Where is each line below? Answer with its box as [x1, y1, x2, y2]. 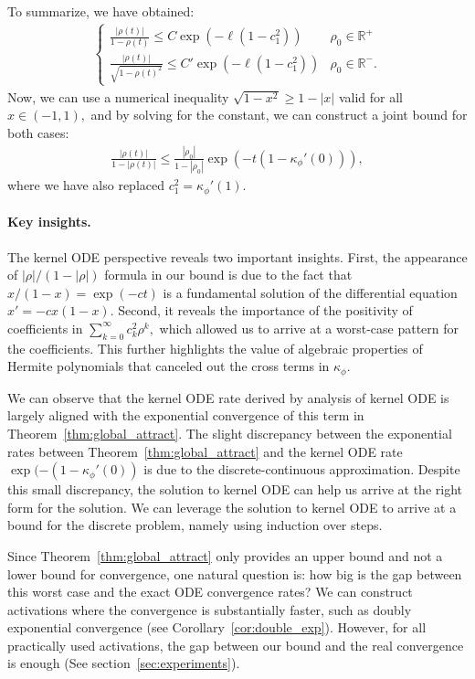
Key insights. [7, 212, 91, 231]
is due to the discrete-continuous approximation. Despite [143, 460, 460, 479]
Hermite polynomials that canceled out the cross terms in [7, 356, 330, 376]
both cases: [7, 123, 69, 143]
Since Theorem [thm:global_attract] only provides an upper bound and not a [7, 546, 443, 565]
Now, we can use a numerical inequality [7, 87, 229, 106]
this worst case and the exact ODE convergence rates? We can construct [7, 582, 413, 601]
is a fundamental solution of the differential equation [163, 282, 458, 302]
